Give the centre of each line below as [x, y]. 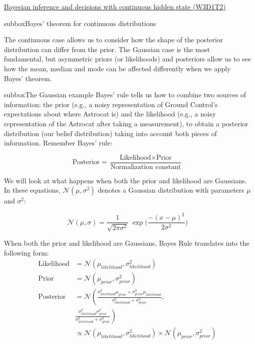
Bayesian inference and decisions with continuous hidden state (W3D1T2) [115, 6]
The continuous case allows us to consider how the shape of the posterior [114, 40]
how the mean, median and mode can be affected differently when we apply [117, 68]
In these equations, [32, 190]
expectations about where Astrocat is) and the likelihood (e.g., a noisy [110, 114]
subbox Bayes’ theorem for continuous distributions [80, 23]
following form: [26, 252]
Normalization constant [146, 167]
